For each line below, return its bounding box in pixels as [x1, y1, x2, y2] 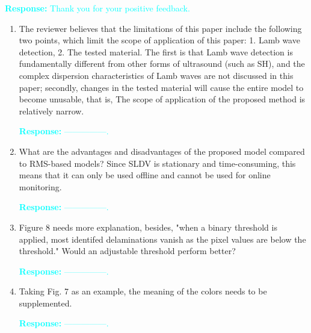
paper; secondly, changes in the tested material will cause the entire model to [19, 81, 304, 93]
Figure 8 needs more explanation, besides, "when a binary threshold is [19, 220, 277, 233]
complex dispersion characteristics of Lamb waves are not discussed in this [19, 69, 294, 81]
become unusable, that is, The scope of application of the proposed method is [19, 93, 306, 105]
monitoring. [19, 180, 62, 193]
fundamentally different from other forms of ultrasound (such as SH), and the [19, 57, 305, 70]
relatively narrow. [19, 104, 84, 117]
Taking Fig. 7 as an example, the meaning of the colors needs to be [19, 285, 267, 297]
